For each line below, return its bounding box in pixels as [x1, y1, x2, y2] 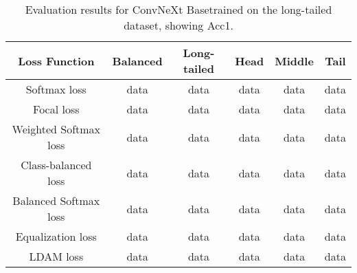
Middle [275, 52, 314, 69]
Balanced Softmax [12, 193, 100, 208]
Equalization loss [15, 228, 97, 244]
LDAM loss [29, 248, 84, 264]
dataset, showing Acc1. [124, 17, 233, 33]
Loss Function [18, 52, 95, 69]
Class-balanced [21, 157, 92, 173]
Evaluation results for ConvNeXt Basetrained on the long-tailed [25, 1, 332, 17]
